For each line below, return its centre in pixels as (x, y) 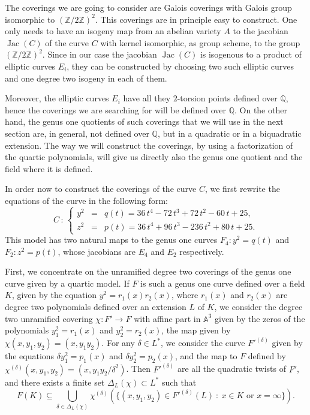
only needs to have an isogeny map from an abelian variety (113, 31)
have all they (147, 98)
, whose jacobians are (97, 251)
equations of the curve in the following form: (87, 200)
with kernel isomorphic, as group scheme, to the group (200, 42)
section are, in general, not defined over (77, 133)
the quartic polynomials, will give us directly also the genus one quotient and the (154, 157)
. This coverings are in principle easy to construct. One (196, 19)
